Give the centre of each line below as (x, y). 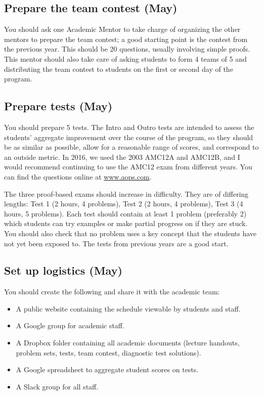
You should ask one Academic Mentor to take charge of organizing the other (122, 29)
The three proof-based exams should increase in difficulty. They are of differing (126, 193)
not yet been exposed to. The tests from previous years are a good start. (116, 243)
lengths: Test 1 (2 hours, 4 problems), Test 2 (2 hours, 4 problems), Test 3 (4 (124, 204)
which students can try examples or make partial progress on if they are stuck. (126, 223)
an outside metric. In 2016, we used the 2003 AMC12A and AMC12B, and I (122, 157)
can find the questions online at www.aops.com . (78, 176)
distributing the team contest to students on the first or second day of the (119, 69)
